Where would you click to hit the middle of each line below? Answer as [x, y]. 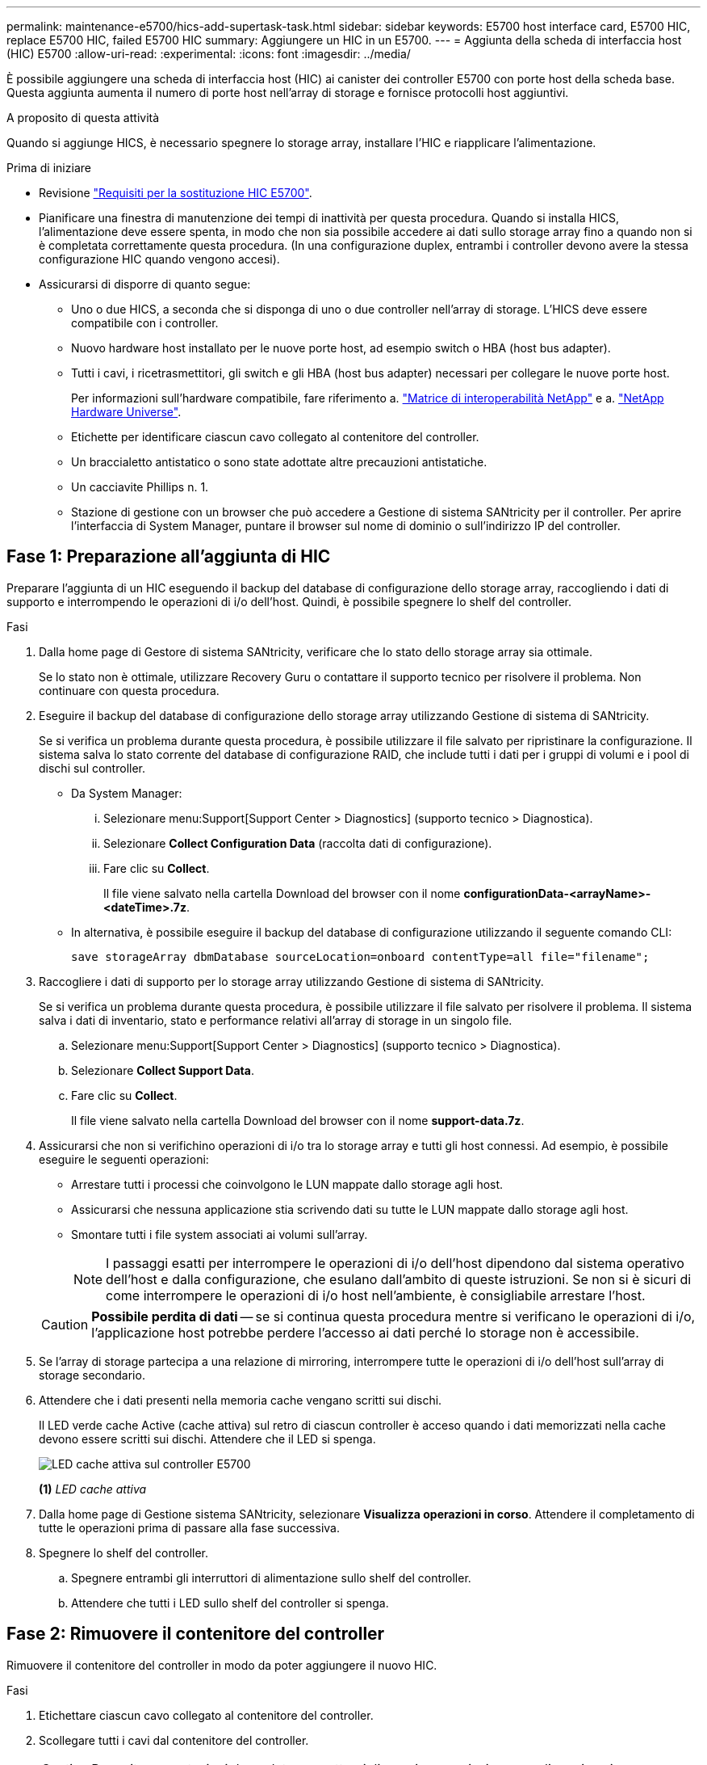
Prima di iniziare [49, 168]
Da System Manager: [127, 793]
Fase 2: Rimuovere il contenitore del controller [196, 1634]
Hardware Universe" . [126, 412]
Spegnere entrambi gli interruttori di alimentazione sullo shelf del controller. [271, 1578]
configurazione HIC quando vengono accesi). [159, 259]
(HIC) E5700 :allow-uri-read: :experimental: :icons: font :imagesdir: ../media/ [209, 54]
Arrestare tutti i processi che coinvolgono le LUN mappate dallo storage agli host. [287, 1184]
